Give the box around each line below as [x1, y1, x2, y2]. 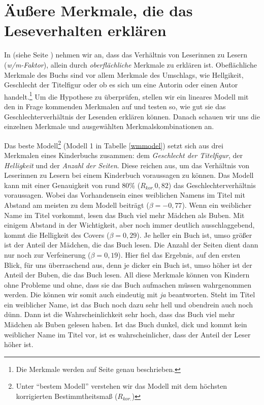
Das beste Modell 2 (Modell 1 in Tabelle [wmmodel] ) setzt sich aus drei [4, 138, 223, 150]
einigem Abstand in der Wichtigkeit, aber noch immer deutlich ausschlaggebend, [4, 220, 255, 230]
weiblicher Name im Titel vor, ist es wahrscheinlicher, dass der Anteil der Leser [4, 329, 251, 339]
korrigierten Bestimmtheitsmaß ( [16, 391, 118, 401]
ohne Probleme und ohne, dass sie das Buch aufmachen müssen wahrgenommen [4, 279, 252, 290]
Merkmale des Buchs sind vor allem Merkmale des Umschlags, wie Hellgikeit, [4, 69, 244, 80]
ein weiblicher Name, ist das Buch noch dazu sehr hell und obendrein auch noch [4, 299, 253, 309]
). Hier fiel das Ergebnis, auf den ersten [118, 249, 241, 260]
